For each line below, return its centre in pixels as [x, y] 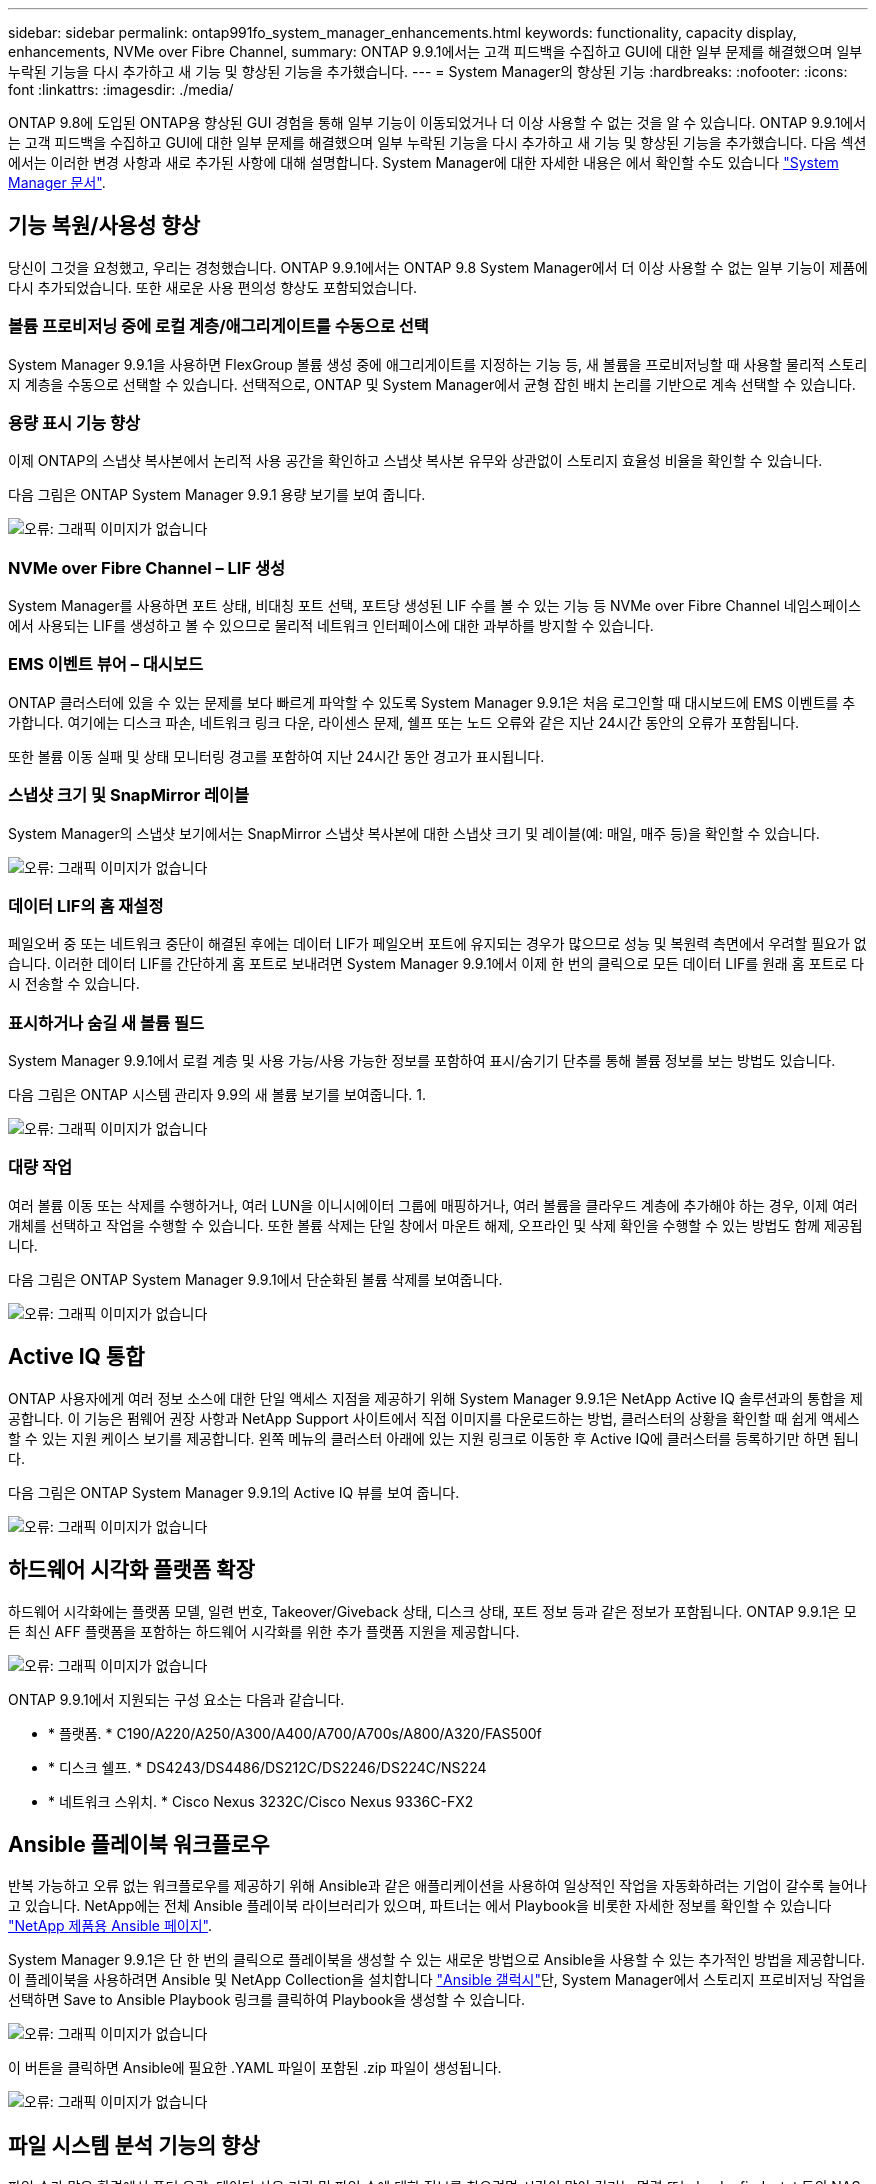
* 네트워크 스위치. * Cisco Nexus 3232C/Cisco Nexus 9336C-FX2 [261, 1801]
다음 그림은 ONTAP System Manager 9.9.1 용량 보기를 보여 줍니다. [217, 495]
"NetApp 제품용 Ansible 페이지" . [110, 1926]
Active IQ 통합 [76, 1357]
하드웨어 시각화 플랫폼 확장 [131, 1570]
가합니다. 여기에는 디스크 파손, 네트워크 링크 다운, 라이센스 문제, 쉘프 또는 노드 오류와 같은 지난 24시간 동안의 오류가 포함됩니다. [404, 722]
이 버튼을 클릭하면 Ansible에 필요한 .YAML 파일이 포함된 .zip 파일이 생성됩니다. [255, 2068]
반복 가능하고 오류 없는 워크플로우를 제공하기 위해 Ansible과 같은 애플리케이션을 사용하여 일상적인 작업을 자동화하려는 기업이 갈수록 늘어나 [437, 1886]
